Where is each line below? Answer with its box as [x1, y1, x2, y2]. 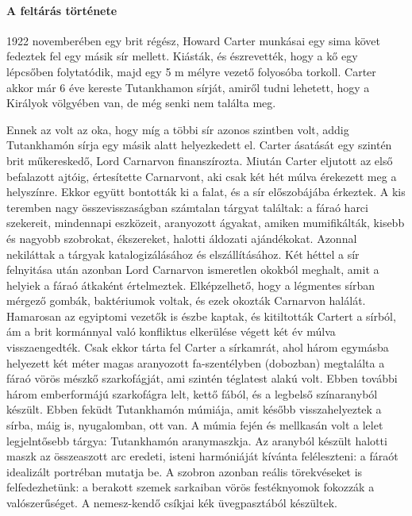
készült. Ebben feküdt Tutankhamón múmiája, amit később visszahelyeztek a [6, 401, 382, 418]
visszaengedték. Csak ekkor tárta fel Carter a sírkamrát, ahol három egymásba [6, 339, 389, 356]
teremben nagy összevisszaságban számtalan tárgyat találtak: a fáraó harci [6, 198, 368, 215]
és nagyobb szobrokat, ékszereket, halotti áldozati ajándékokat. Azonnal [6, 229, 357, 246]
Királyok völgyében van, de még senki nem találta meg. [6, 94, 276, 111]
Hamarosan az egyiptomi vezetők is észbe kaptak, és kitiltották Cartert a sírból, [6, 307, 396, 324]
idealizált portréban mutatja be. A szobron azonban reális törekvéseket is [6, 463, 363, 479]
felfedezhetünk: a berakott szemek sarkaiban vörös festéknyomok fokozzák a [6, 479, 375, 495]
